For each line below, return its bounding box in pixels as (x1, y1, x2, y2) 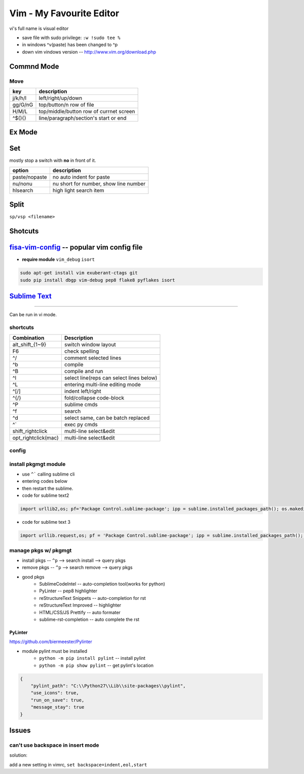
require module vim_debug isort (22, 256, 95, 262)
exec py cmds (64, 421, 98, 428)
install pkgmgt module (9, 460, 66, 467)
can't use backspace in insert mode (9, 742, 99, 749)
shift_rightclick (12, 427, 48, 434)
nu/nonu (12, 180, 32, 187)
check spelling (64, 348, 99, 355)
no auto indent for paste (52, 173, 110, 180)
